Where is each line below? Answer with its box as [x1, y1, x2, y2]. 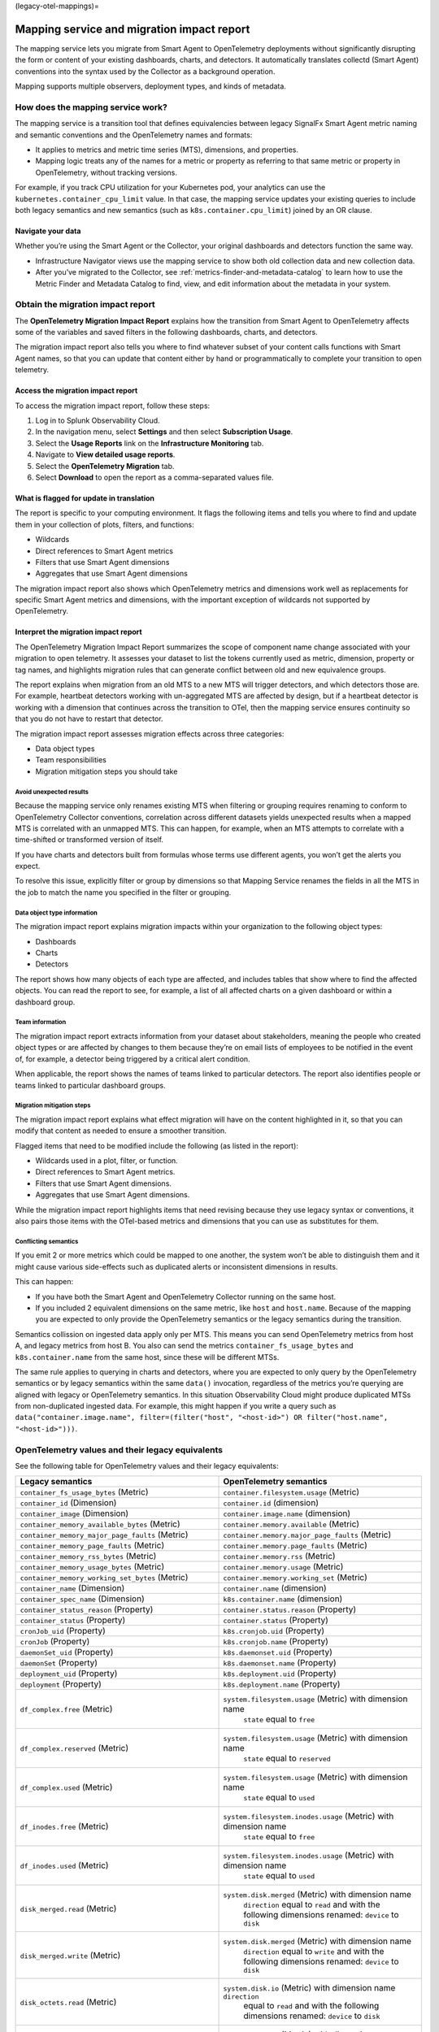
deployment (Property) [20, 1678, 102, 1690]
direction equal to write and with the [243, 1946, 385, 1957]
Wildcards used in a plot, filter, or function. [35, 1156, 178, 1166]
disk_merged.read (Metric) [20, 1903, 117, 1914]
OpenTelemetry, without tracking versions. [35, 167, 178, 177]
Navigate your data [15, 226, 81, 236]
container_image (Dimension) [20, 1508, 129, 1519]
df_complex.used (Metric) [20, 1782, 113, 1793]
